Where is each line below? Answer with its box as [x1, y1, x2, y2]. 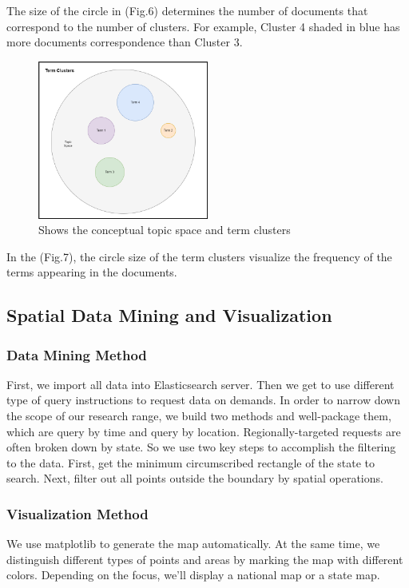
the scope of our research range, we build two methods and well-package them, [6, 407, 391, 424]
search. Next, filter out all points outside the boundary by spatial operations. [6, 470, 383, 487]
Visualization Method [6, 503, 149, 523]
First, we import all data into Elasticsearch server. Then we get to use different [6, 375, 395, 392]
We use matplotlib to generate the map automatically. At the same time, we [6, 535, 380, 552]
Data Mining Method [6, 344, 147, 364]
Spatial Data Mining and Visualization [6, 303, 332, 328]
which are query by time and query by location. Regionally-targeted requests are [6, 423, 401, 439]
